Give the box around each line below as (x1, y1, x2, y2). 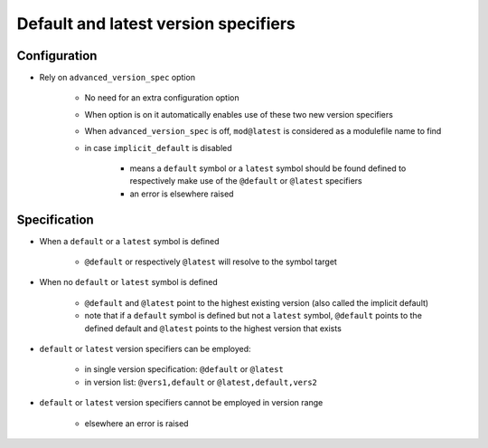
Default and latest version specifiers (16, 14, 296, 33)
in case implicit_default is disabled (84, 142, 232, 153)
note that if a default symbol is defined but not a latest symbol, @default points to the (84, 310, 422, 321)
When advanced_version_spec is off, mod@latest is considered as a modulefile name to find (84, 126, 442, 137)
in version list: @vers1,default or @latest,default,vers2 (84, 377, 318, 387)
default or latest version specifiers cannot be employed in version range (39, 397, 324, 408)
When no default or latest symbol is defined (39, 277, 218, 288)
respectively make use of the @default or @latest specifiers (129, 176, 363, 186)
